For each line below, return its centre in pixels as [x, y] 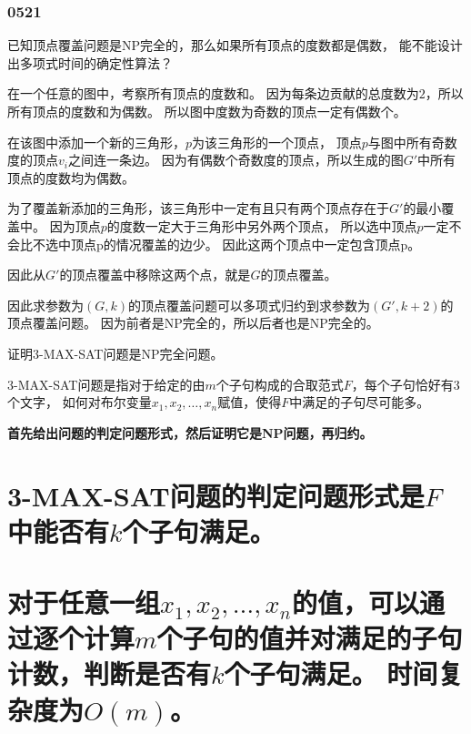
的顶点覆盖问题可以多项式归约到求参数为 [250, 305]
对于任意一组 [84, 602]
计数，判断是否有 [110, 673]
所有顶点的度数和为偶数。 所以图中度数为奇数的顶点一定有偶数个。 [207, 111]
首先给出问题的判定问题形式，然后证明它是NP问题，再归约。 [190, 432]
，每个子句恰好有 [402, 384]
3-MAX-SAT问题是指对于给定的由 [106, 384]
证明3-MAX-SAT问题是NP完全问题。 [115, 353]
